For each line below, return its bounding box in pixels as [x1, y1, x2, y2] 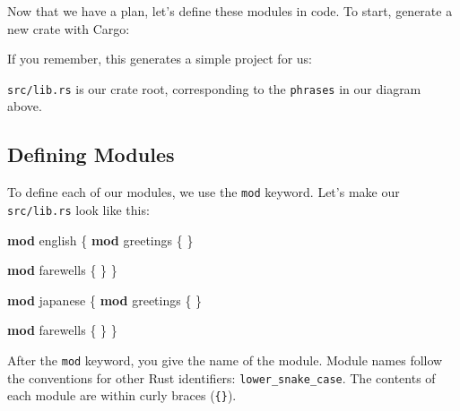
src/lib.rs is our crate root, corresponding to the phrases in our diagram [7, 79, 421, 98]
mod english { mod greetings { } [7, 230, 194, 249]
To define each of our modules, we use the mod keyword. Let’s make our [7, 183, 400, 201]
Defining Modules [7, 141, 175, 168]
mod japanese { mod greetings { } [7, 290, 203, 309]
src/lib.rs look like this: [7, 200, 150, 218]
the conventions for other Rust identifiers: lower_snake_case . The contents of [7, 368, 436, 387]
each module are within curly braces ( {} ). [7, 386, 237, 405]
